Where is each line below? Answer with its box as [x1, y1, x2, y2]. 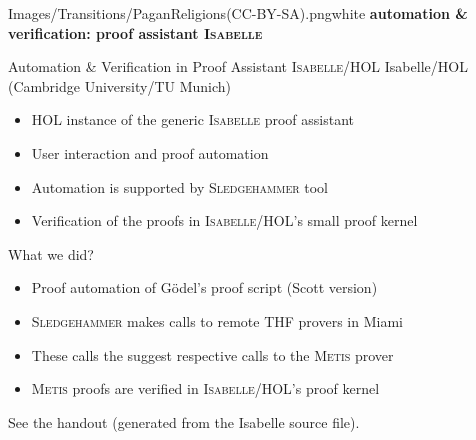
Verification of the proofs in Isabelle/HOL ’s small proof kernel [31, 210, 418, 231]
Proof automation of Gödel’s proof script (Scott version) [31, 277, 378, 298]
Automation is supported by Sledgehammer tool [31, 176, 329, 197]
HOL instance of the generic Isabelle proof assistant [31, 109, 354, 130]
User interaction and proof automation [31, 142, 269, 163]
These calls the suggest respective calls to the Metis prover [31, 344, 394, 365]
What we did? [8, 243, 94, 264]
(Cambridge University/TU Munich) [8, 75, 232, 96]
